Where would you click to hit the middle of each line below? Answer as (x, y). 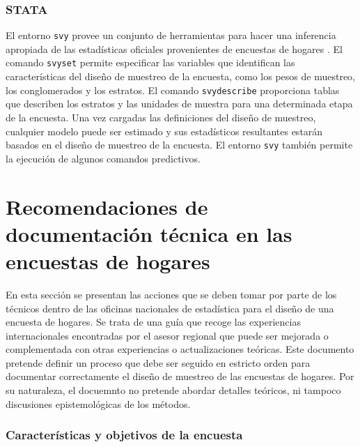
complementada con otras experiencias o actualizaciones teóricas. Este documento (180, 349)
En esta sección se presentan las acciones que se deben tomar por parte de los (171, 294)
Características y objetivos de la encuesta (124, 435)
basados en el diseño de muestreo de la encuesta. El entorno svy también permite (179, 145)
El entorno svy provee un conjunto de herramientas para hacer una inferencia (171, 35)
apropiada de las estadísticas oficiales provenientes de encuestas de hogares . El (174, 48)
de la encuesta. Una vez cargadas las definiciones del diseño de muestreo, (161, 117)
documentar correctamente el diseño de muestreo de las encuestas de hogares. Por (180, 376)
